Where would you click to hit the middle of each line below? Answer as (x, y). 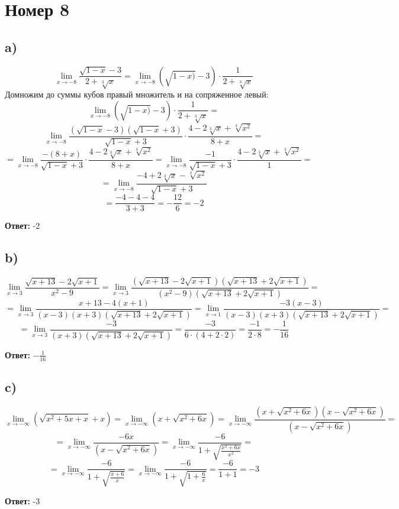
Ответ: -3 (22, 500)
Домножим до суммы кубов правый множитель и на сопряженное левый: (137, 94)
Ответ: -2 (22, 226)
